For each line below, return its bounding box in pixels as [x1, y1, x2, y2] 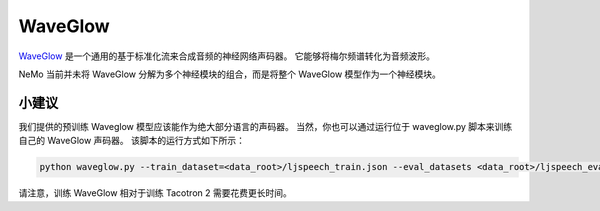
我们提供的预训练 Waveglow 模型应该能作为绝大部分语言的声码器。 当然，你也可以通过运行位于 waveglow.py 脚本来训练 [18, 120, 513, 132]
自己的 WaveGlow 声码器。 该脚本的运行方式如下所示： [18, 135, 245, 147]
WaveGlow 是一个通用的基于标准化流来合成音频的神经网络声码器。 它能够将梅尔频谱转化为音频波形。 [18, 50, 435, 62]
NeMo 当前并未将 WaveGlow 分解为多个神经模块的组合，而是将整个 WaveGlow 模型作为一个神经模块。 [18, 68, 442, 80]
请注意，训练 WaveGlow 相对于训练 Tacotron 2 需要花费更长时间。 [18, 187, 292, 199]
